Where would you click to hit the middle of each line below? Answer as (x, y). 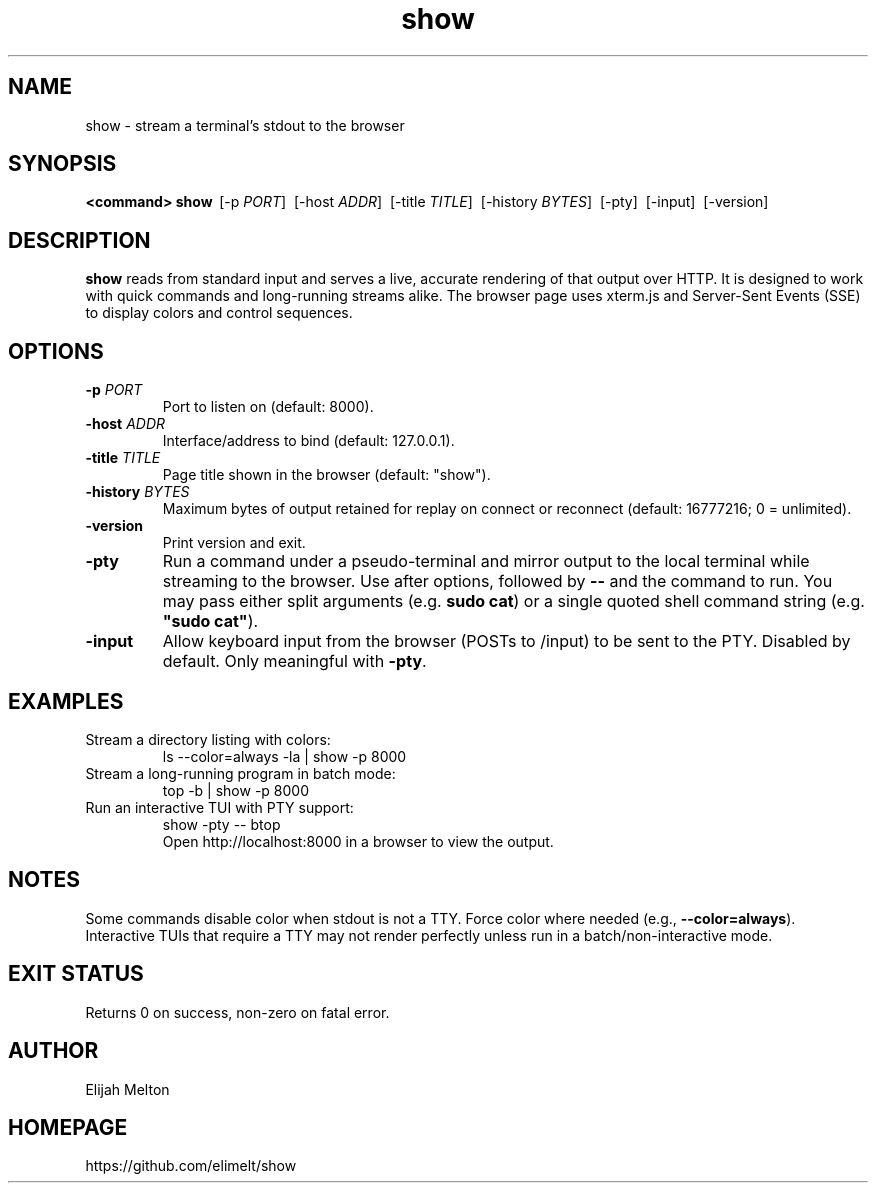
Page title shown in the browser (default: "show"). (326, 475)
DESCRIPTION (79, 240)
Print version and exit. (234, 543)
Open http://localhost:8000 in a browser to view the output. (358, 841)
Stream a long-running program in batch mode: (240, 773)
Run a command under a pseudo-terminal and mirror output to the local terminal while (486, 561)
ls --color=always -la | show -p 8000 (284, 756)
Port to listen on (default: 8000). (268, 407)
